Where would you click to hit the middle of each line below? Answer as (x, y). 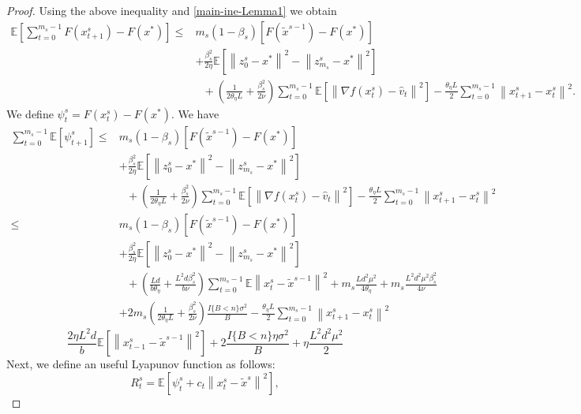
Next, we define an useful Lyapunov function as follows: (141, 364)
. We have (195, 113)
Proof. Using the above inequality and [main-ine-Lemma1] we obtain (172, 10)
